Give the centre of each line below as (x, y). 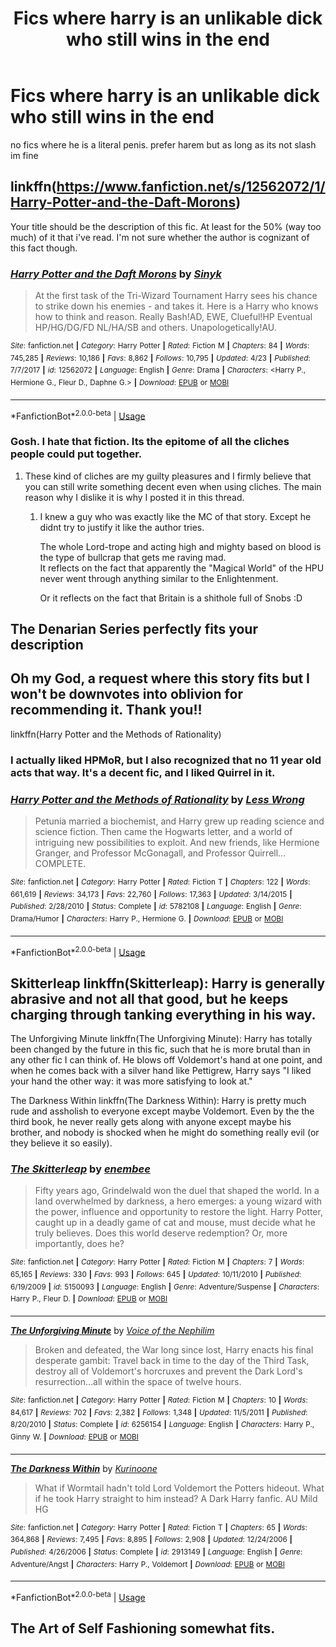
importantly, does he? (79, 1244)
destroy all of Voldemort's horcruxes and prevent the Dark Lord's (168, 1371)
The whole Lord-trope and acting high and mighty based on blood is (180, 546)
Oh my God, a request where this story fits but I (160, 678)
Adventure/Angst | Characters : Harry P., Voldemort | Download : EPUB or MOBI (147, 1564)
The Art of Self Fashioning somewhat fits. (143, 1628)
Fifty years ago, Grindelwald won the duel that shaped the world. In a (177, 1191)
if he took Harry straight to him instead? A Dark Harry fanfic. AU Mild (176, 1498)
